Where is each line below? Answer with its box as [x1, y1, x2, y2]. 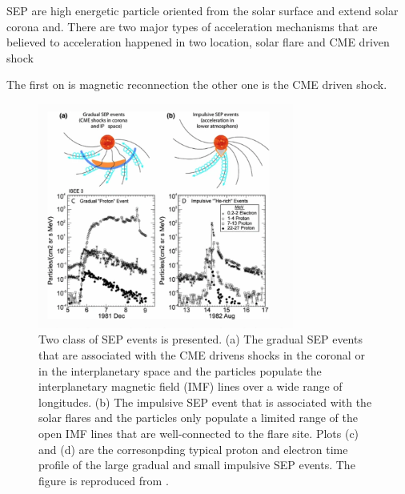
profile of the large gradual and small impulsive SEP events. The [38, 456, 355, 473]
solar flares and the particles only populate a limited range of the [38, 409, 359, 426]
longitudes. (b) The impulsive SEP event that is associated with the [38, 393, 372, 410]
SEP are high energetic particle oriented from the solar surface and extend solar [6, 2, 399, 18]
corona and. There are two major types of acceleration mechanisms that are [6, 18, 378, 34]
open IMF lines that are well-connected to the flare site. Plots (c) [38, 424, 359, 441]
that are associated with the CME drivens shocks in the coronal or [38, 346, 365, 363]
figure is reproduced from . [38, 472, 169, 488]
